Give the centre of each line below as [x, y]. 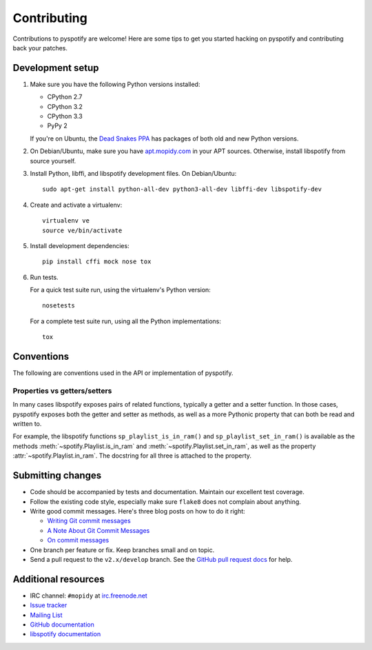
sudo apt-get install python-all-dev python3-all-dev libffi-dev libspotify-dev [182, 189]
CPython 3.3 [65, 116]
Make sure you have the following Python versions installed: [115, 84]
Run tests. [44, 277]
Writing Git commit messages [89, 521]
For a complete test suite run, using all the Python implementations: [126, 321]
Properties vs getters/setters [62, 391]
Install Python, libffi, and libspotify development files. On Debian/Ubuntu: [133, 173]
